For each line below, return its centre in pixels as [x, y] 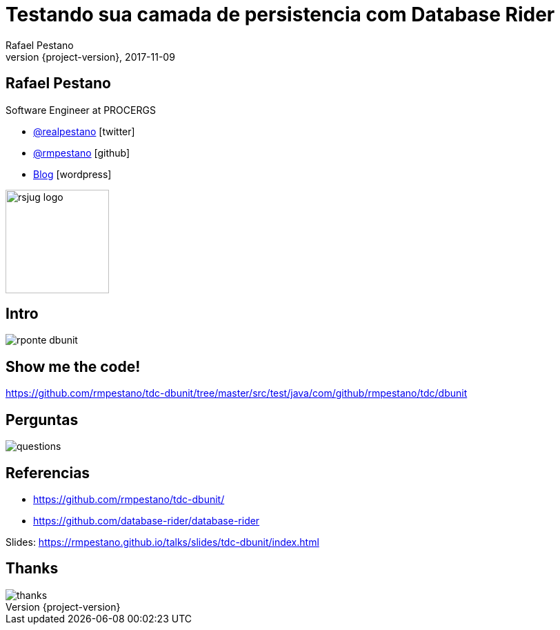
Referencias [48, 473]
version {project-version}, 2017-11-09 [90, 57]
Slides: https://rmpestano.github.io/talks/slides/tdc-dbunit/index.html [162, 542]
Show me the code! [73, 366]
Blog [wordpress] [72, 174]
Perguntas [42, 420]
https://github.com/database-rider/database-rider [147, 520]
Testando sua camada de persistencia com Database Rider [280, 14]
